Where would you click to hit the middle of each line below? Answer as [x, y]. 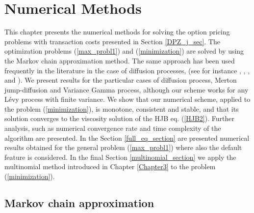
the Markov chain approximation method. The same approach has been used [120, 60]
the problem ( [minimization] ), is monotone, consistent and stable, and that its [122, 108]
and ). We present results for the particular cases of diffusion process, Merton [121, 80]
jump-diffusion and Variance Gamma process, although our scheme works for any [127, 89]
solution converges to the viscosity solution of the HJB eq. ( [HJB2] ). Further [119, 118]
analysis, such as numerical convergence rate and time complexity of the [113, 128]
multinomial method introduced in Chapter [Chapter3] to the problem [110, 167]
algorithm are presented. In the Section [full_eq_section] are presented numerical [127, 137]
